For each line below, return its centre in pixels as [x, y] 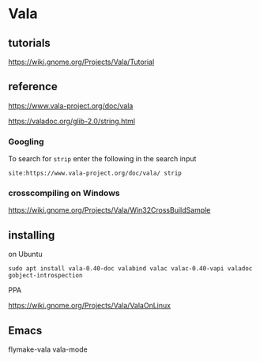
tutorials [30, 43]
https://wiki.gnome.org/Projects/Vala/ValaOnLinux [90, 306]
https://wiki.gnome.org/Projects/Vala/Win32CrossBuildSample [109, 210]
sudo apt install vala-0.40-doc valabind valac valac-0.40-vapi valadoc [130, 269]
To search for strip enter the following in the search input [102, 159]
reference [33, 87]
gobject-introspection [45, 276]
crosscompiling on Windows [64, 193]
